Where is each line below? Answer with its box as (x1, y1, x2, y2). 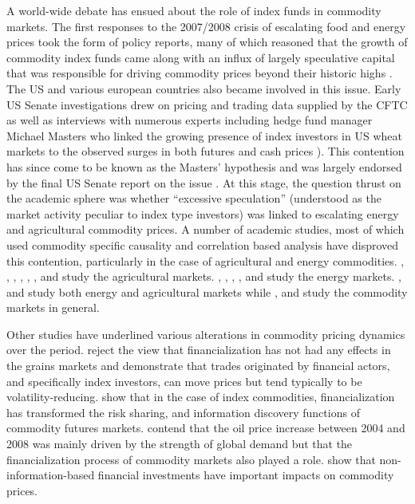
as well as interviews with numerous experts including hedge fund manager (6, 112, 373, 128)
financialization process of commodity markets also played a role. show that (6, 451, 376, 467)
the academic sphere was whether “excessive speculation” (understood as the (6, 190, 381, 207)
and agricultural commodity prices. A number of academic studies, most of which (6, 221, 405, 238)
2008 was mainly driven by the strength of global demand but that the (6, 435, 353, 452)
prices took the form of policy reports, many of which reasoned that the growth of (6, 33, 408, 50)
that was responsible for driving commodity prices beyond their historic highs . (6, 65, 393, 81)
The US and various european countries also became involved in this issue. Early (6, 80, 401, 96)
